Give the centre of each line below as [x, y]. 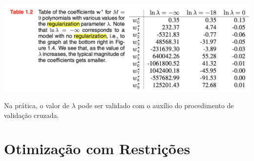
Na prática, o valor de [37, 105]
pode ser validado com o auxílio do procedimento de [156, 105]
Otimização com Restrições [97, 149]
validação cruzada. [32, 115]
